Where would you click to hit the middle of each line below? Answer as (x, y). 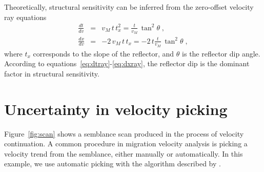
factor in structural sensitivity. (52, 73)
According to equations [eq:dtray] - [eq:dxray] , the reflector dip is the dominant (127, 63)
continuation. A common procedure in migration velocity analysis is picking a (126, 144)
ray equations (25, 17)
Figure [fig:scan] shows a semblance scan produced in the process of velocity (124, 133)
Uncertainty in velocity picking (116, 109)
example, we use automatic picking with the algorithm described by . (113, 164)
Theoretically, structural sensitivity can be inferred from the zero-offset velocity (129, 7)
